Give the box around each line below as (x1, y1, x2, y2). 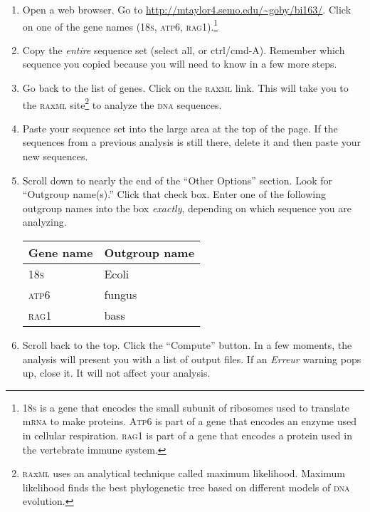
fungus (104, 286, 137, 303)
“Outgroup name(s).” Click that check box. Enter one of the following (22, 187, 326, 202)
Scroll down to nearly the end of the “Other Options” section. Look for (22, 172, 333, 187)
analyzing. (22, 214, 67, 229)
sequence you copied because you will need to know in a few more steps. (22, 56, 337, 71)
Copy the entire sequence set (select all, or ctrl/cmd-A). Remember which (22, 42, 345, 57)
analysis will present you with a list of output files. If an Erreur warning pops (22, 351, 361, 366)
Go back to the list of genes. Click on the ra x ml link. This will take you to (22, 80, 349, 95)
